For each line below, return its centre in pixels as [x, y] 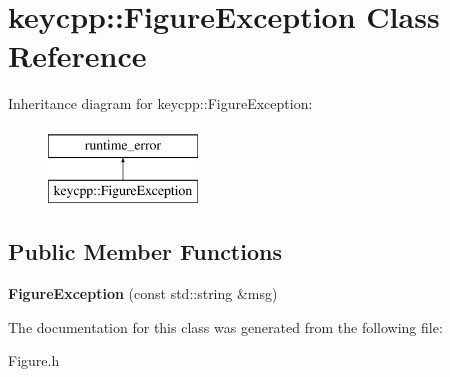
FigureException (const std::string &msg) [143, 293]
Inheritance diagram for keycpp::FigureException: [160, 103]
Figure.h [34, 360]
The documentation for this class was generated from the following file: [225, 326]
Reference [77, 55]
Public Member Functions [145, 251]
